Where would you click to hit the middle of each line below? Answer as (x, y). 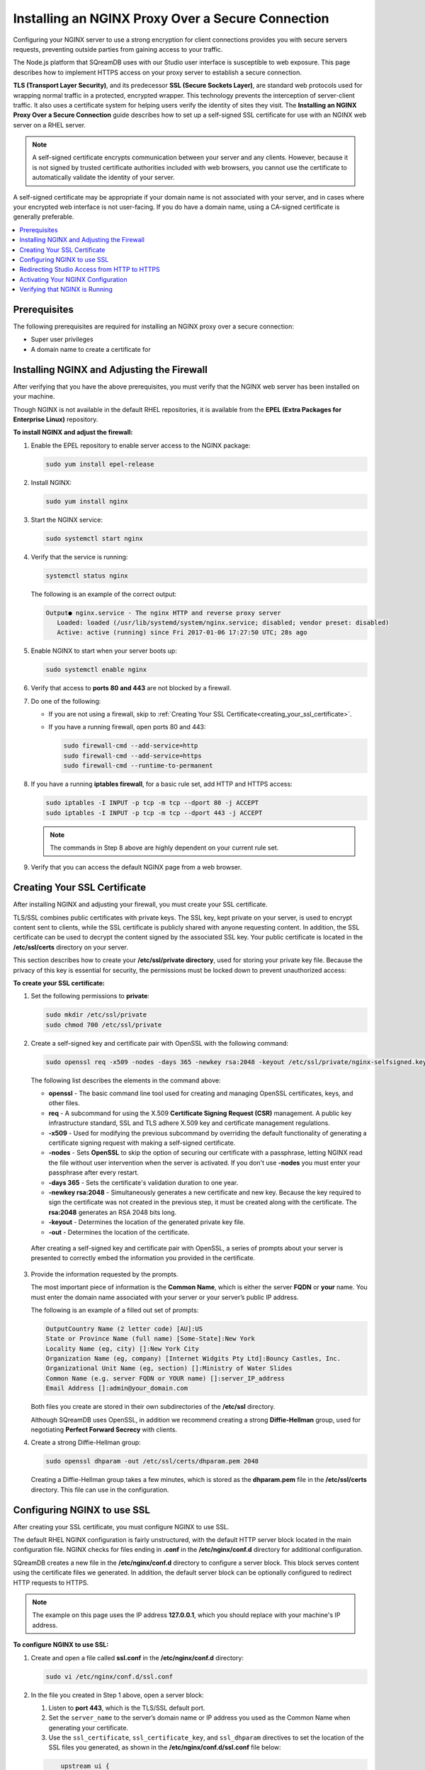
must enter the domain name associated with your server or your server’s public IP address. (165, 1297)
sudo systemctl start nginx (94, 538)
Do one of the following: (66, 701)
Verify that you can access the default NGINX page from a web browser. (136, 867)
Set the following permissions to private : (90, 996)
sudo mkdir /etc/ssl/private (96, 1015)
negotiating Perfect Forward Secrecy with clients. (104, 1429)
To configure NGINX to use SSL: (61, 1645)
